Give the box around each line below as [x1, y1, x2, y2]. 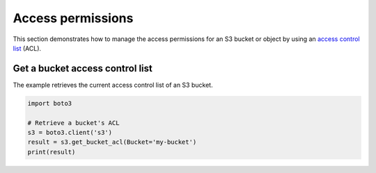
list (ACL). [13, 44, 42, 52]
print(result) [27, 148, 76, 156]
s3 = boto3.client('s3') [27, 129, 113, 136]
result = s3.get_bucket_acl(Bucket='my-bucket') [27, 138, 197, 146]
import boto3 [27, 99, 72, 107]
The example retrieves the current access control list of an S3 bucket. [13, 81, 213, 89]
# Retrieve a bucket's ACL [27, 119, 120, 126]
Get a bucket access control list [13, 63, 152, 74]
